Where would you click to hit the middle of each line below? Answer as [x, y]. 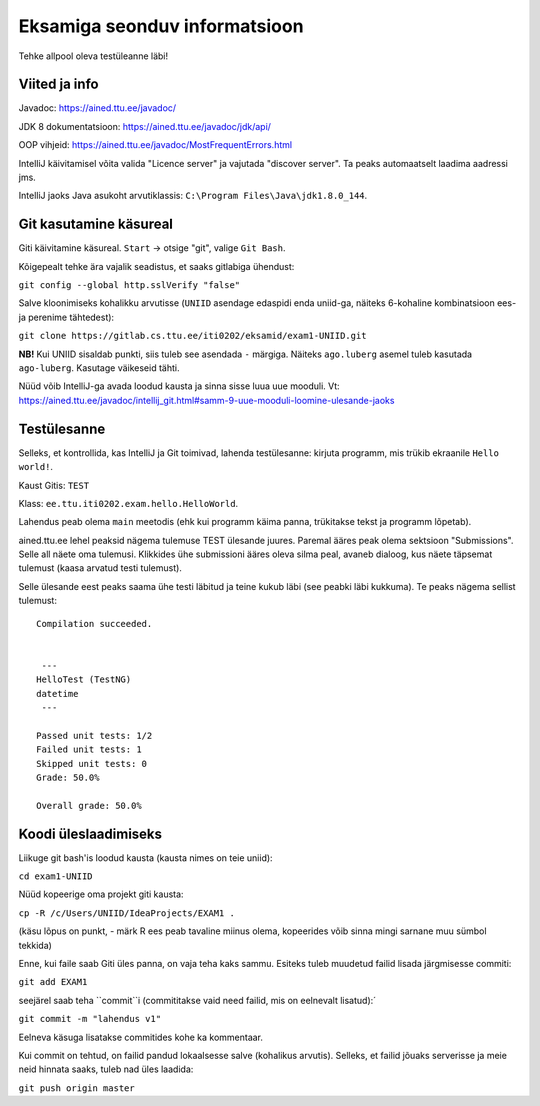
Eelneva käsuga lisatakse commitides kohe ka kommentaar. [141, 1037]
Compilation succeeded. [94, 623]
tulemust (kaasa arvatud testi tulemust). [100, 568]
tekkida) [35, 945]
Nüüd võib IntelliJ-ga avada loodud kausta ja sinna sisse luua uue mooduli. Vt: [179, 386]
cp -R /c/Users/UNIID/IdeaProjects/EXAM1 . [126, 913]
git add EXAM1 [53, 982]
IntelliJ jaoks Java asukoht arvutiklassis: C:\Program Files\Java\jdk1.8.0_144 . [193, 196]
